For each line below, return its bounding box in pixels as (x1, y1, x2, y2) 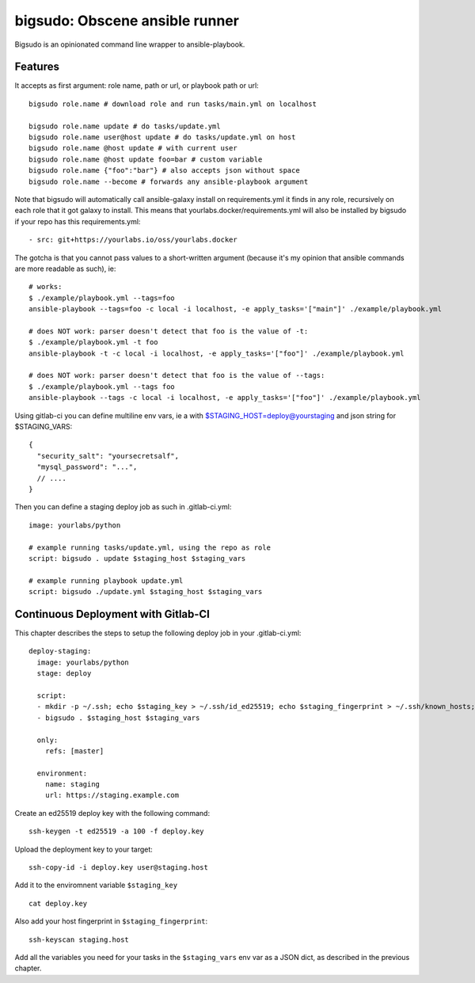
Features (14, 60, 59, 74)
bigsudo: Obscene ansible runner (14, 12, 239, 29)
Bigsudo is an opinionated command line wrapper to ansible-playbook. (14, 40, 245, 49)
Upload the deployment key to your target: (14, 844, 154, 854)
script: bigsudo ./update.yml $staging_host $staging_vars (28, 587, 263, 596)
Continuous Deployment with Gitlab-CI (14, 607, 210, 621)
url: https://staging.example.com (44, 791, 180, 800)
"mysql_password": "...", (36, 463, 138, 471)
